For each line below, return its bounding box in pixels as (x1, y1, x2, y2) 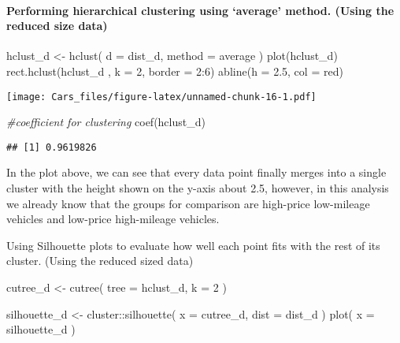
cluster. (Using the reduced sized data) (6, 252, 194, 269)
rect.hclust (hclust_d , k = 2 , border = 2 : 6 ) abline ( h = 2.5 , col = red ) (6, 62, 343, 79)
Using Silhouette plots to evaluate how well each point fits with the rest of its (6, 237, 380, 253)
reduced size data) (6, 17, 108, 34)
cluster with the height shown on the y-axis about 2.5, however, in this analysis (6, 180, 389, 196)
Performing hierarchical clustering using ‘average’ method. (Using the (6, 2, 394, 18)
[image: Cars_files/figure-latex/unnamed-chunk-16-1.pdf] (6, 91, 317, 103)
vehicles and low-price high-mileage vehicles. (6, 211, 220, 227)
